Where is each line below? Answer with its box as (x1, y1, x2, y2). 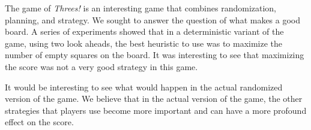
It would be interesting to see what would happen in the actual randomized (5, 80, 283, 93)
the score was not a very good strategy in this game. (5, 60, 198, 72)
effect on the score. (5, 116, 74, 128)
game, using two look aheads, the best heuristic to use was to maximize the (5, 37, 283, 49)
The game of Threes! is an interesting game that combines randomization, (5, 2, 277, 14)
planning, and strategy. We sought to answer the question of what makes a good (5, 13, 301, 26)
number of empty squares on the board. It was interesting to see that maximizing (5, 49, 304, 61)
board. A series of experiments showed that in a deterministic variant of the (5, 25, 284, 38)
